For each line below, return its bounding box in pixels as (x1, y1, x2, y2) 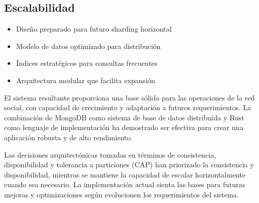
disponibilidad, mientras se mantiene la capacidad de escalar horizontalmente (4, 169, 246, 180)
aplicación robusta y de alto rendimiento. (4, 132, 133, 142)
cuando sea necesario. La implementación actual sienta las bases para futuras (4, 179, 245, 190)
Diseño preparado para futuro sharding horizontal (16, 23, 172, 34)
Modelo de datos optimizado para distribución (16, 40, 161, 51)
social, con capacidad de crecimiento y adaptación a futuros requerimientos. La (4, 102, 251, 113)
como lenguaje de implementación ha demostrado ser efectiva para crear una (4, 122, 244, 133)
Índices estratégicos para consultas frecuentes (16, 58, 158, 68)
